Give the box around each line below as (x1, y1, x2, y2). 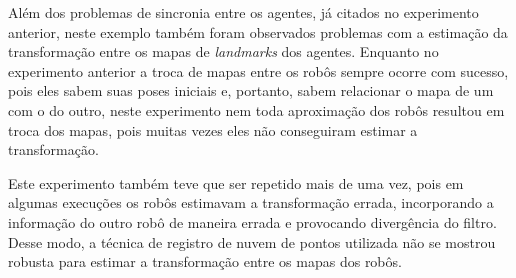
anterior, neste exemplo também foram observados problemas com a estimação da (8, 21, 508, 42)
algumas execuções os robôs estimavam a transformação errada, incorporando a (8, 192, 494, 213)
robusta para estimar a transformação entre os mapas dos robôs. (8, 251, 402, 272)
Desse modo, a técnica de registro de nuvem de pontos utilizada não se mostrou (8, 231, 496, 252)
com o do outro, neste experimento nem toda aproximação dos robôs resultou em (8, 99, 505, 120)
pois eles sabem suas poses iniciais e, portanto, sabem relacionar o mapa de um (8, 80, 494, 101)
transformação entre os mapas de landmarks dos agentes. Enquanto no (8, 41, 439, 62)
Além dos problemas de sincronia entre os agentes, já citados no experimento (8, 2, 479, 22)
